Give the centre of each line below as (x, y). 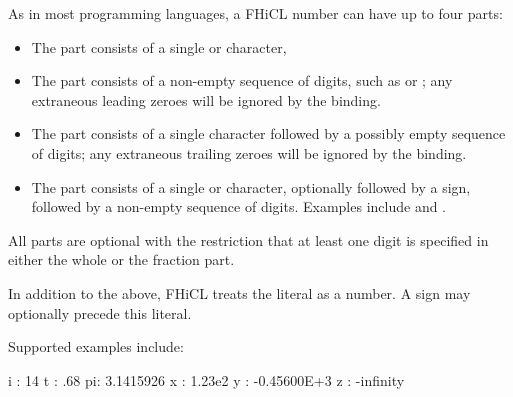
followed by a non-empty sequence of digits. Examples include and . (238, 206)
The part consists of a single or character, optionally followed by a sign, (251, 186)
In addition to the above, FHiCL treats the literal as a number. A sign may (239, 292)
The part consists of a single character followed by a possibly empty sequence (268, 133)
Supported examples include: (96, 346)
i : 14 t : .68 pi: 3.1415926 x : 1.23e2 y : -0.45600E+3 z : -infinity (206, 379)
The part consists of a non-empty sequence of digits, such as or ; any (242, 80)
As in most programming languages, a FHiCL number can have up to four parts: (255, 13)
